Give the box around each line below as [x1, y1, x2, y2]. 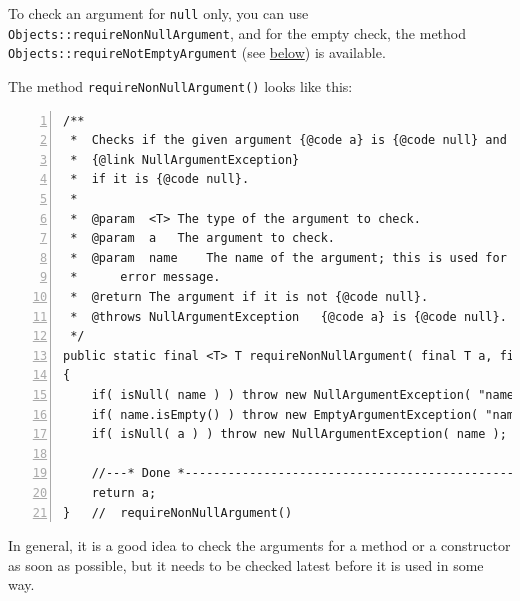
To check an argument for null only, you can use [8, 3, 309, 23]
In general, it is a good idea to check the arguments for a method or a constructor [8, 535, 511, 556]
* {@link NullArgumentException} [70, 152, 300, 167]
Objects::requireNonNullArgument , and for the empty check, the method [8, 22, 467, 43]
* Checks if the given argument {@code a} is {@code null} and [70, 133, 507, 148]
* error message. [70, 270, 221, 285]
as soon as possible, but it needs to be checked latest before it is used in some [8, 554, 484, 575]
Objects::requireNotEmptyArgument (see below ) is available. [8, 42, 386, 63]
